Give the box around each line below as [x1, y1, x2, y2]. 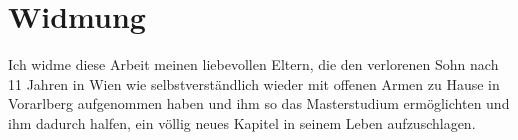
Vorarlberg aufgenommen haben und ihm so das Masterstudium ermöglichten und [8, 93, 510, 114]
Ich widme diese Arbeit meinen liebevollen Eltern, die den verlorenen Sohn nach [8, 54, 499, 75]
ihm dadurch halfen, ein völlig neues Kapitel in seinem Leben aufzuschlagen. [8, 112, 476, 133]
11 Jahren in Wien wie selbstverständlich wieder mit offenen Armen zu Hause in [8, 73, 500, 94]
